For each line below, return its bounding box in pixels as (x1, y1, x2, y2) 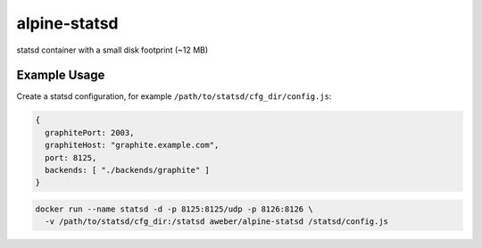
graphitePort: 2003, (45, 128, 135, 137)
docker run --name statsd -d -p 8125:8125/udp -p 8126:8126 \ (35, 203, 313, 214)
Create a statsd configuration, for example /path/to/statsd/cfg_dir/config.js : (16, 91, 332, 102)
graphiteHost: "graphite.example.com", (45, 140, 220, 151)
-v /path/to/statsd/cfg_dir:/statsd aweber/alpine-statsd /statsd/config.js (45, 217, 388, 227)
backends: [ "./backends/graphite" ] (45, 165, 210, 175)
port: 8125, (45, 153, 97, 162)
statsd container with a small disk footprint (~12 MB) (16, 45, 209, 55)
